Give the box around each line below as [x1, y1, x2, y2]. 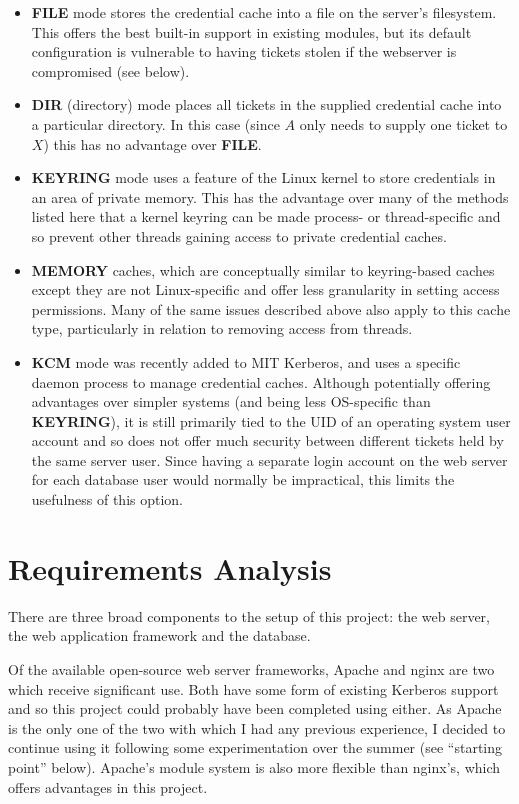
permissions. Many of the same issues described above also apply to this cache [31, 298, 511, 319]
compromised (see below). [31, 60, 190, 81]
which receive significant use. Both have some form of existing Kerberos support [8, 678, 499, 699]
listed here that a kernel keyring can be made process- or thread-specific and [31, 206, 501, 227]
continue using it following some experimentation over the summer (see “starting [8, 737, 503, 758]
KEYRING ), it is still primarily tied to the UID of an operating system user [31, 410, 511, 431]
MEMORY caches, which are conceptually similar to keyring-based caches [31, 259, 495, 280]
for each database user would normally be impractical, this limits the [31, 469, 455, 490]
